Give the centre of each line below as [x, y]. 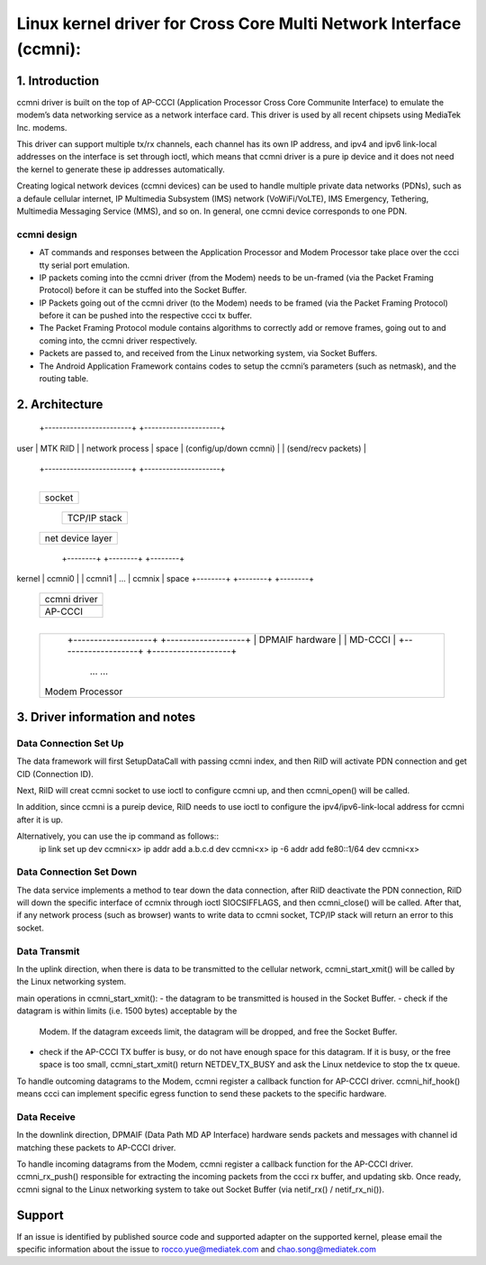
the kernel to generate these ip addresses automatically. [121, 169]
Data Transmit [48, 951]
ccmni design [47, 234]
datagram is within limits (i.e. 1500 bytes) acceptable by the [127, 1011]
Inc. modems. [42, 127]
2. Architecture [60, 404]
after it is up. [40, 820]
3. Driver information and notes [106, 717]
